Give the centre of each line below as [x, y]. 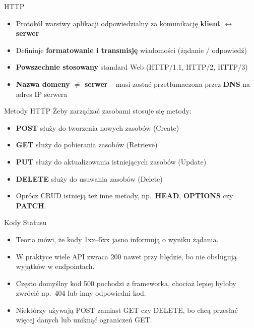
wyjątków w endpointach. [55, 266]
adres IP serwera [42, 94]
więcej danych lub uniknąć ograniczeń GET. [84, 320]
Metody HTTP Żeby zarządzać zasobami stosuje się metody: [98, 111]
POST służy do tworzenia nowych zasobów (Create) [98, 127]
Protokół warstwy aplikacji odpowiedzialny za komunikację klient [118, 23]
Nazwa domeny [43, 84]
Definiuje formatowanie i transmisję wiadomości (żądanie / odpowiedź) [132, 50]
